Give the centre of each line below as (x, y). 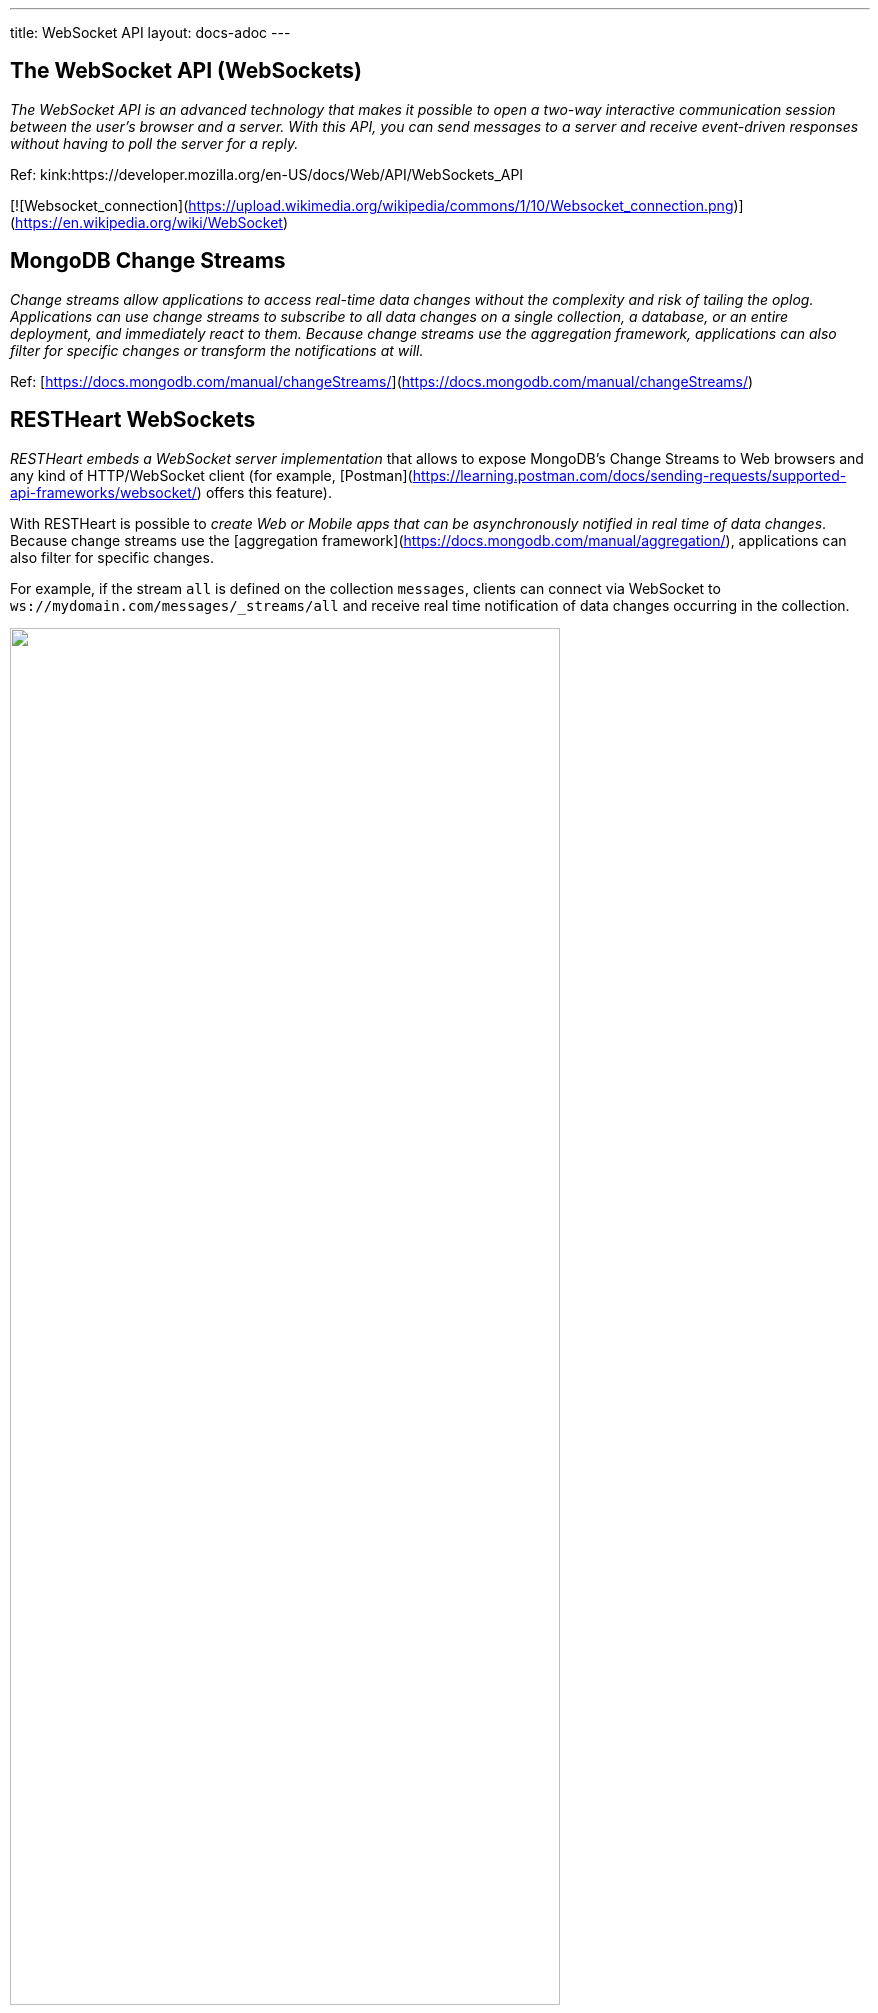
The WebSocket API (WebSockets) (186, 71)
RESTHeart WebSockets (133, 420)
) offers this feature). (264, 492)
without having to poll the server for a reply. (154, 143)
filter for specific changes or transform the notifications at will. (217, 350)
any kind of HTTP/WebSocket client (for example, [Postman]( (211, 475)
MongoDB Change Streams (148, 261)
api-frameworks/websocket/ (103, 492)
